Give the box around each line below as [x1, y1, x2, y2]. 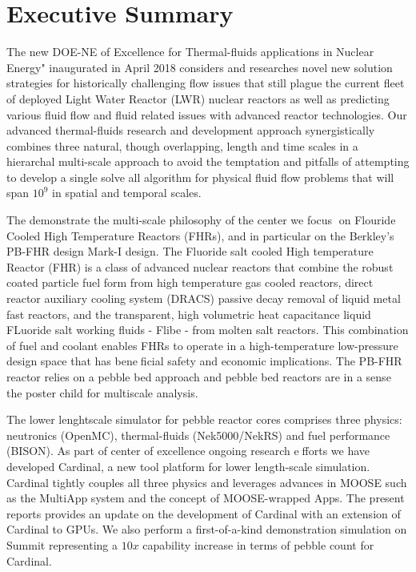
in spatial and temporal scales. [52, 184, 202, 201]
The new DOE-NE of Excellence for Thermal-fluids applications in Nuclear [6, 43, 374, 60]
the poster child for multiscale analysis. [6, 384, 198, 401]
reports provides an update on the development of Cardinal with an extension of [6, 505, 401, 522]
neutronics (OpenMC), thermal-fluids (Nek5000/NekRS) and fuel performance [6, 426, 390, 443]
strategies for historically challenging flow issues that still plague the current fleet [6, 75, 405, 91]
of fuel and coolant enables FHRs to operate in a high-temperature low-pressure [6, 336, 398, 353]
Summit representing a [6, 536, 118, 553]
